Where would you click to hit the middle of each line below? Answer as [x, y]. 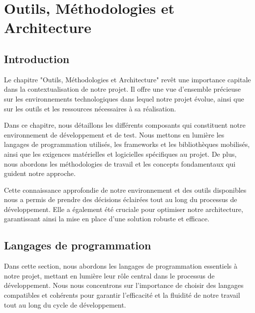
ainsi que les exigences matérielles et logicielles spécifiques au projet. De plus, [120, 154]
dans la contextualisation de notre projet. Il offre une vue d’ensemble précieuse [122, 89]
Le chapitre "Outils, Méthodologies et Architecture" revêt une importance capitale [127, 79]
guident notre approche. [40, 173]
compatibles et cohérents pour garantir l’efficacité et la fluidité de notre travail [122, 295]
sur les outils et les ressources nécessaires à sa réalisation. [90, 108]
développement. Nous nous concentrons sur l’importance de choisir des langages [124, 285]
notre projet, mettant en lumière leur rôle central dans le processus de [109, 275]
